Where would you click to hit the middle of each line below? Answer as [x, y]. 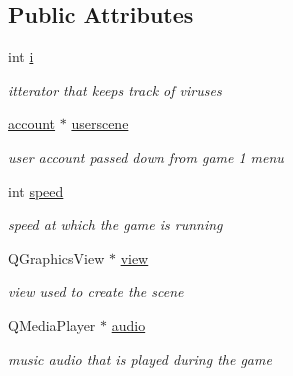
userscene [100, 123]
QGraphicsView [56, 257]
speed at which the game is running [115, 224]
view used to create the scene [96, 291]
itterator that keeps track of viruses [115, 89]
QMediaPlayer [52, 324]
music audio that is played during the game [140, 358]
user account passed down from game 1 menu [146, 156]
